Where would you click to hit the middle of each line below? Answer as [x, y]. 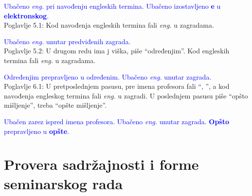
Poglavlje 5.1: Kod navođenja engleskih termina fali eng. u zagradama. [109, 25]
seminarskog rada [63, 183]
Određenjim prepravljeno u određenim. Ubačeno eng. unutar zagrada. [108, 76]
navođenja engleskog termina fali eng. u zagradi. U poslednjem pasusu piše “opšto [126, 95]
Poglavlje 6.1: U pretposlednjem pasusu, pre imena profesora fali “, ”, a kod [117, 86]
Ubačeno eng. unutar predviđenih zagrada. [67, 41]
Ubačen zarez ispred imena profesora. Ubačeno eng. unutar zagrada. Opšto [117, 121]
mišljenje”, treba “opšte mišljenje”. [55, 105]
